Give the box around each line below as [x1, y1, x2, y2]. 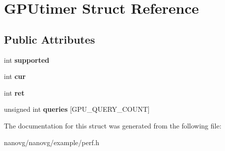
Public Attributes [4, 31, 95, 47]
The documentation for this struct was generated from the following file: [4, 120, 222, 130]
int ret [4, 87, 25, 98]
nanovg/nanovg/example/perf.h [4, 137, 100, 147]
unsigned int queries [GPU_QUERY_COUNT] [4, 104, 150, 114]
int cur [4, 71, 26, 81]
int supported [4, 54, 50, 65]
